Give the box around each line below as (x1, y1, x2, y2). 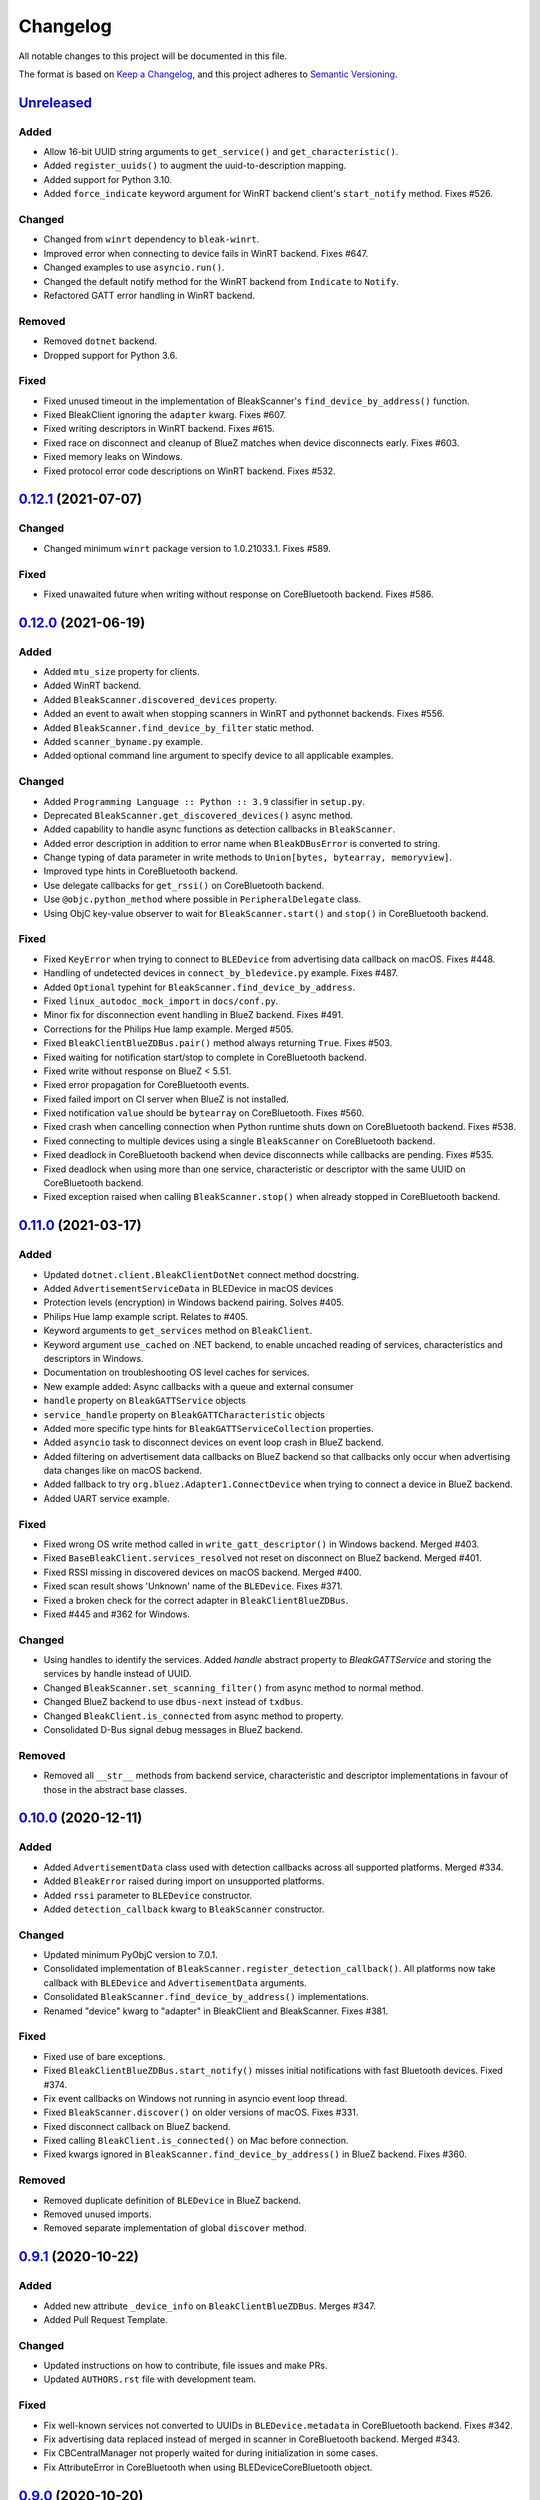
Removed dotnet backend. (43, 335, 158, 347)
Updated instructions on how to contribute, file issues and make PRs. (43, 2360, 328, 2372)
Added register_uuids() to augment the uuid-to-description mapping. (43, 160, 347, 172)
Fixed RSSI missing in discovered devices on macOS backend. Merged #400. (43, 1566, 362, 1578)
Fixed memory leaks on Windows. (43, 451, 184, 463)
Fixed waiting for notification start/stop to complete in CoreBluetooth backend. (43, 1051, 367, 1063)
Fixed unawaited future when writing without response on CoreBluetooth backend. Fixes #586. (43, 588, 434, 600)
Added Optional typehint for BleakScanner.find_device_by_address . (43, 981, 356, 993)
